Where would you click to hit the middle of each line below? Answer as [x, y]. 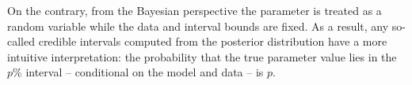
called [21, 41]
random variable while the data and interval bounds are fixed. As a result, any [198, 26]
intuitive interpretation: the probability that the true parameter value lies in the [202, 56]
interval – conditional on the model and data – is [145, 72]
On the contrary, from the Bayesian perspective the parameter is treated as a [195, 10]
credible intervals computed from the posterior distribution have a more [213, 41]
